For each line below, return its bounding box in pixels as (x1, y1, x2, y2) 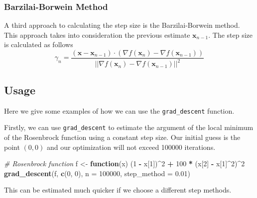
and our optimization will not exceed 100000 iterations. (46, 141, 216, 152)
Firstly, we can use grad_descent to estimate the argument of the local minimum (4, 122, 254, 132)
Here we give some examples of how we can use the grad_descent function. (4, 105, 235, 116)
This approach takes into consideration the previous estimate (4, 29, 190, 40)
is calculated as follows (4, 39, 73, 50)
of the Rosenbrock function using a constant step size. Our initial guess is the (4, 132, 241, 142)
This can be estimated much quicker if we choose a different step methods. (4, 185, 232, 195)
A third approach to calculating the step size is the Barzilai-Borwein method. (4, 20, 240, 30)
